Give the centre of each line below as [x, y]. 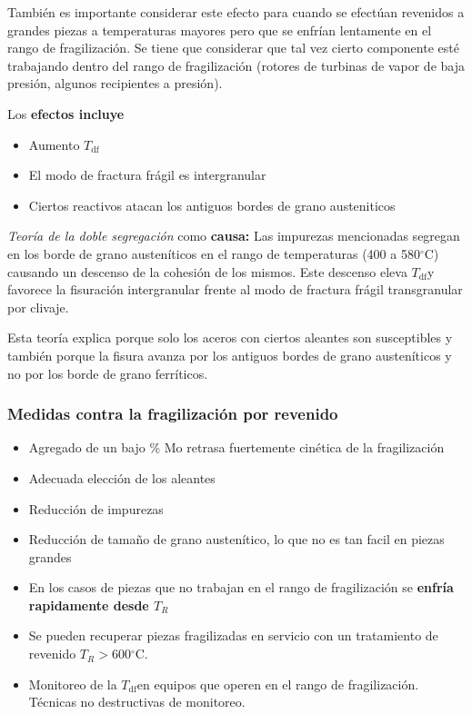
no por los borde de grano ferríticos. [108, 373]
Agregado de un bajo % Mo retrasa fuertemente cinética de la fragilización [236, 447]
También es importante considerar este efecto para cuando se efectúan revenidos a [236, 12]
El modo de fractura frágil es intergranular [147, 175]
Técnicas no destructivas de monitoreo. [137, 702]
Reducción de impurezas [96, 508]
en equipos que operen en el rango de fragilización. [278, 684]
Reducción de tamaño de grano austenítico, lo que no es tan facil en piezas [236, 539]
